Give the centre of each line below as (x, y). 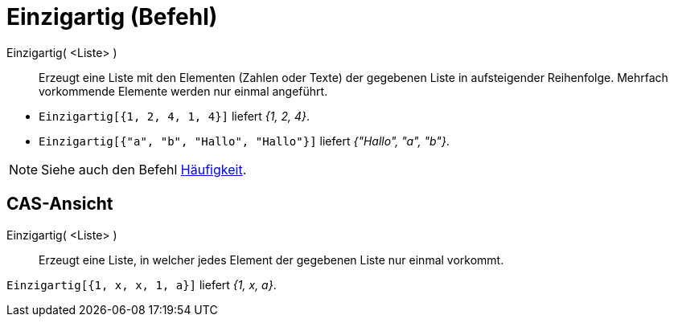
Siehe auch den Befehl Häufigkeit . (144, 169)
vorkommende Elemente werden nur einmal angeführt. (183, 91)
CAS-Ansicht (60, 204)
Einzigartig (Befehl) (112, 17)
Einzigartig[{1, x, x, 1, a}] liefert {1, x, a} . (142, 284)
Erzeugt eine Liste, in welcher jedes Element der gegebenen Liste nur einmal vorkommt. (271, 260)
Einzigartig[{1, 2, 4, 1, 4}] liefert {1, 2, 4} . (175, 116)
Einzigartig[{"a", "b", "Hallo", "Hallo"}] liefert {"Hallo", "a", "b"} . (244, 141)
